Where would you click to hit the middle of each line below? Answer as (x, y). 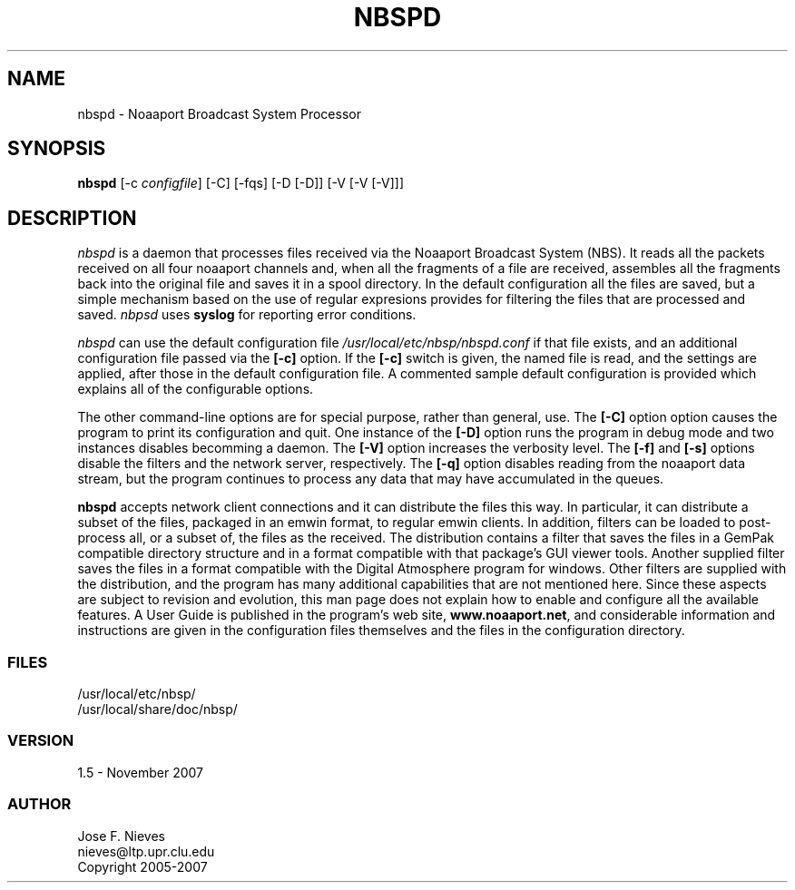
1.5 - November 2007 (141, 772)
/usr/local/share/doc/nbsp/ (157, 709)
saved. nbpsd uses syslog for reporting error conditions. (247, 315)
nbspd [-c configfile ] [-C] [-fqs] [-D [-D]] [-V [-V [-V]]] (241, 183)
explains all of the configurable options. (196, 389)
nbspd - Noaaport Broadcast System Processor (219, 113)
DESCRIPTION (72, 218)
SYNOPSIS (57, 149)
